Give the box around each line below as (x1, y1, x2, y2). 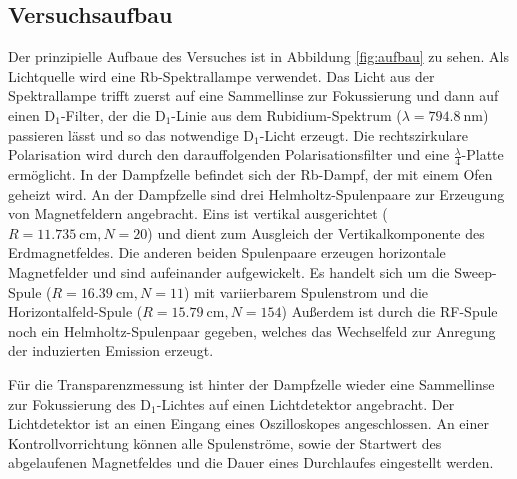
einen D (8, 104, 56, 125)
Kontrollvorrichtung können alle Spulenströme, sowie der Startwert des (8, 432, 442, 453)
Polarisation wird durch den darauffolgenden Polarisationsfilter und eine (8, 144, 450, 165)
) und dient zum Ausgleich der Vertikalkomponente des (147, 222, 485, 243)
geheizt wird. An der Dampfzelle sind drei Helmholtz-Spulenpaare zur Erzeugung (8, 183, 505, 204)
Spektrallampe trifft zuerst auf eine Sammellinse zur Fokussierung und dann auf (8, 85, 499, 106)
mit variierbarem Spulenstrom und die (194, 281, 428, 302)
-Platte (461, 144, 504, 165)
